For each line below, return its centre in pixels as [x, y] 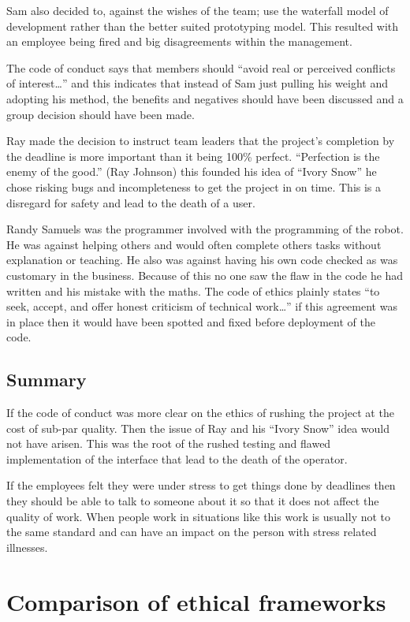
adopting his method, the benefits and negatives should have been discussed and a [205, 98]
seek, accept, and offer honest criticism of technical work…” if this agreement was [202, 306]
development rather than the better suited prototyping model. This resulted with [203, 26]
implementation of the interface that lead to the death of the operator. [177, 458]
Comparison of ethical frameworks [196, 601]
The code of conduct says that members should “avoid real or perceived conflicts [201, 67]
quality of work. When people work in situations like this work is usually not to [199, 516]
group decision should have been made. [101, 114]
